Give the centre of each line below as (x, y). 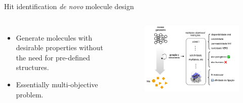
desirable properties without (59, 47)
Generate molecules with (54, 37)
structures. (32, 67)
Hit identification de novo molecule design (69, 6)
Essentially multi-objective (57, 84)
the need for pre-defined (53, 57)
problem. (30, 94)
